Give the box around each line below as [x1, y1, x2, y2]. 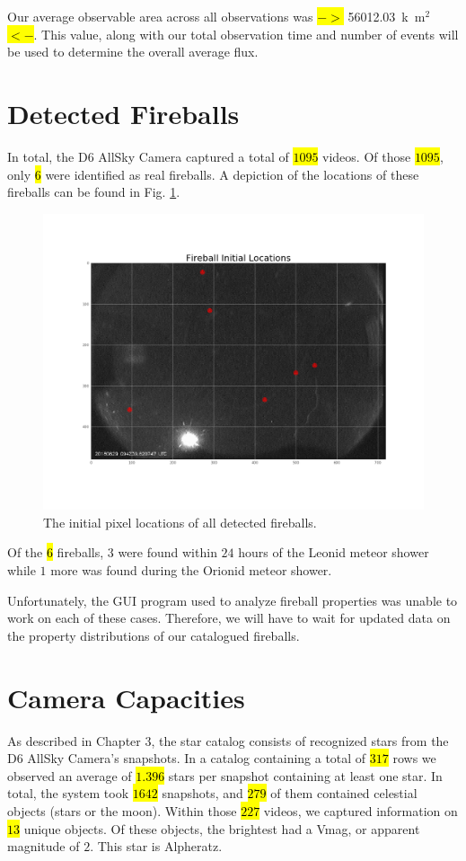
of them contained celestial [270, 784, 418, 803]
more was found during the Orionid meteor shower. [50, 561, 332, 580]
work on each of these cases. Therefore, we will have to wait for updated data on [7, 608, 451, 627]
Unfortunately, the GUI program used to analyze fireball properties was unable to [7, 590, 458, 609]
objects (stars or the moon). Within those [7, 801, 237, 820]
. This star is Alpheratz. [90, 837, 223, 856]
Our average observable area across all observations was [7, 7, 313, 25]
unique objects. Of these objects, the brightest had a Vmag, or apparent [23, 819, 420, 838]
